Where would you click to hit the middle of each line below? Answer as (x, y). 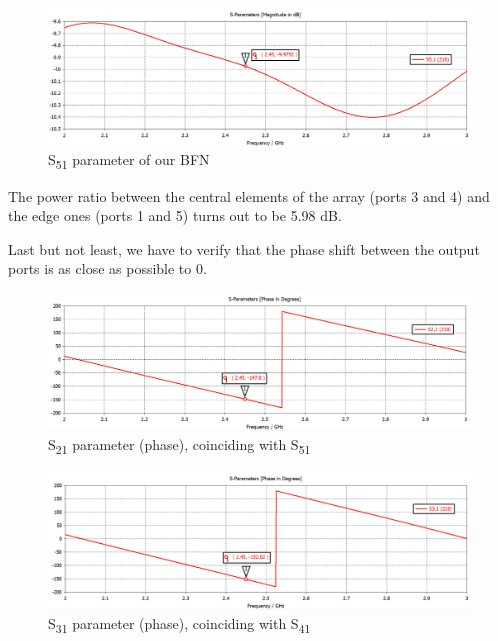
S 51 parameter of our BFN (129, 161)
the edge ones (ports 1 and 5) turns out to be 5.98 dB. (175, 215)
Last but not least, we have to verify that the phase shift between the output (244, 248)
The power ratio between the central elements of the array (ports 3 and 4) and (249, 195)
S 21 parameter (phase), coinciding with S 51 (179, 446)
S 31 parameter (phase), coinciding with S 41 (179, 625)
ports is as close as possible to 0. (107, 268)
